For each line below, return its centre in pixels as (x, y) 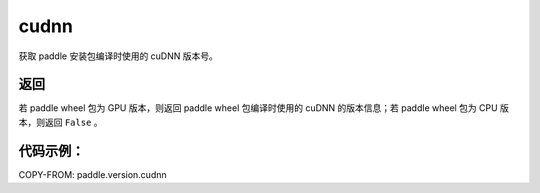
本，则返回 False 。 (61, 122)
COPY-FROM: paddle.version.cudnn (92, 174)
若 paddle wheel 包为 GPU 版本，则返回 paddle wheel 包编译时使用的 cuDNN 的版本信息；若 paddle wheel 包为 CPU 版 (264, 108)
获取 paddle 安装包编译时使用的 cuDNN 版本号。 (118, 56)
